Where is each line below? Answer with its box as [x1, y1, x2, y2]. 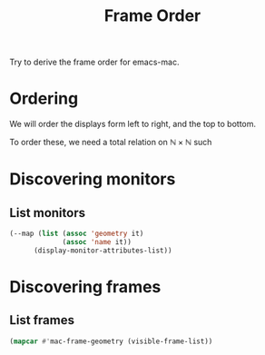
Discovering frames [9, 276, 162, 297]
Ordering [9, 88, 79, 109]
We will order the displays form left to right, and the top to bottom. [9, 119, 257, 130]
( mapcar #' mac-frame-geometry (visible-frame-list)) [9, 337, 213, 346]
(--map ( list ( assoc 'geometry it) [9, 229, 144, 239]
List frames [9, 312, 75, 328]
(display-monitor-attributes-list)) [33, 246, 172, 255]
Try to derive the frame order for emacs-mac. [9, 56, 180, 68]
